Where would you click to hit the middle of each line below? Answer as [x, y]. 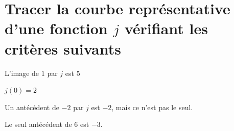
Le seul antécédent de [38, 124]
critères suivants [63, 48]
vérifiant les [166, 28]
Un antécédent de [32, 107]
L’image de [22, 73]
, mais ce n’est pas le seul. [152, 107]
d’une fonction [56, 28]
